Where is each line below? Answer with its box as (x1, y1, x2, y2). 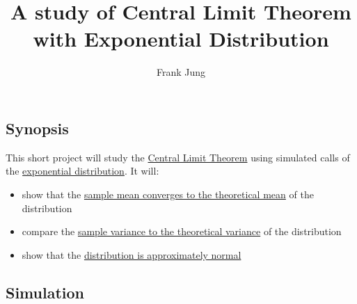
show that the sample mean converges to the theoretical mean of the (22, 186, 314, 201)
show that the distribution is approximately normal (22, 247, 241, 262)
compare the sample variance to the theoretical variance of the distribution (22, 224, 342, 239)
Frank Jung (156, 65, 206, 79)
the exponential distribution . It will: (6, 163, 159, 178)
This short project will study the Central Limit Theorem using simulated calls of (6, 150, 350, 164)
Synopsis (6, 117, 69, 138)
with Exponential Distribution (33, 24, 329, 53)
